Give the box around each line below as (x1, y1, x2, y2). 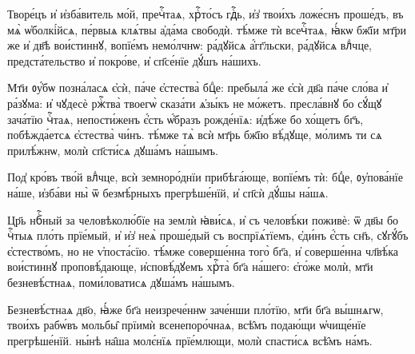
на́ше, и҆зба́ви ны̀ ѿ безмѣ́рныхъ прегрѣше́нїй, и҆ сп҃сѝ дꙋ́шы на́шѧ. (7, 184, 329, 201)
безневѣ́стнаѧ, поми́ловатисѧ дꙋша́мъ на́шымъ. (7, 273, 235, 290)
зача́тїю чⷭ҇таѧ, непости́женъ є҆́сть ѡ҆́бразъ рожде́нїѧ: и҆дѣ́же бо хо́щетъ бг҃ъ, (7, 110, 364, 127)
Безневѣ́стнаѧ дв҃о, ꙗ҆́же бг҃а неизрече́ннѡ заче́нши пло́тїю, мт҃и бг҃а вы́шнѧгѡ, (7, 300, 384, 317)
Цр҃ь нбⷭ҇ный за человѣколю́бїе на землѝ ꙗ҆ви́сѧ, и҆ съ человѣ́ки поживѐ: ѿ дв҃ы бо (7, 211, 399, 228)
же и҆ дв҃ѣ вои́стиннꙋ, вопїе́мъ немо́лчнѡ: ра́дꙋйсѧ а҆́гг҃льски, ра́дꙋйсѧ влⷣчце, (7, 37, 372, 54)
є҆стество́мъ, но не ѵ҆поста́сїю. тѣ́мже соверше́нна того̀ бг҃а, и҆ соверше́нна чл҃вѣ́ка (7, 242, 398, 259)
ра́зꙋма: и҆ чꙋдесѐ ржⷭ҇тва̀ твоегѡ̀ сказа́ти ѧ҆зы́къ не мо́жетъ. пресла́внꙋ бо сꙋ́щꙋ (7, 94, 382, 111)
